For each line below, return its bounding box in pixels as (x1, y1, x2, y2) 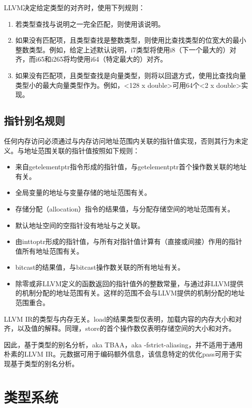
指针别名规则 (4, 113, 65, 128)
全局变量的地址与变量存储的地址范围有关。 (15, 187, 151, 197)
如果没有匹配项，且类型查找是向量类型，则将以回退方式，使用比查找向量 (15, 70, 246, 80)
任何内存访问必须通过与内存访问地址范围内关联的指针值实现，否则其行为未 (4, 135, 241, 146)
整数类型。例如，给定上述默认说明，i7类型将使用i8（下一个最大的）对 (15, 44, 236, 54)
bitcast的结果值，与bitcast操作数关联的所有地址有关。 (15, 262, 185, 272)
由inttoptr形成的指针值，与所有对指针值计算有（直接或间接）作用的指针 (15, 236, 242, 246)
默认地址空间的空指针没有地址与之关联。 (15, 220, 144, 230)
